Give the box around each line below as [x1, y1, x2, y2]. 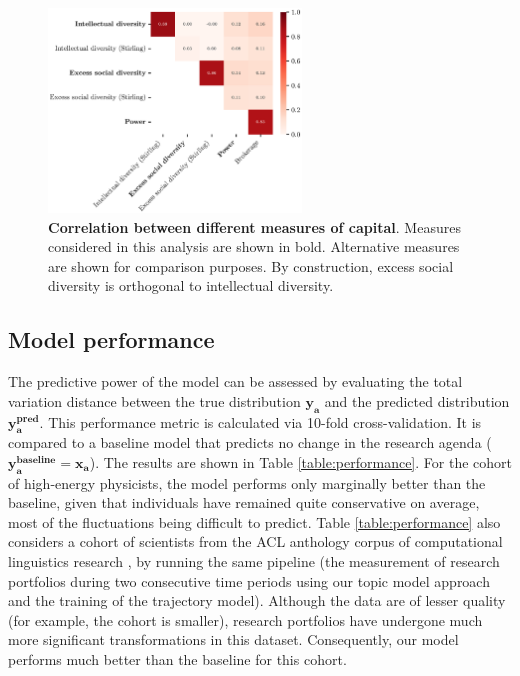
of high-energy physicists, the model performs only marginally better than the [8, 472, 486, 493]
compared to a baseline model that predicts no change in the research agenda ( [8, 432, 492, 453]
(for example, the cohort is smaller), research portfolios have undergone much [8, 609, 483, 630]
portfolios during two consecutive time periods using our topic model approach [8, 570, 490, 591]
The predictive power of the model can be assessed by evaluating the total [8, 371, 463, 392]
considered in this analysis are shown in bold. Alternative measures [48, 236, 460, 257]
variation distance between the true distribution [8, 390, 301, 411]
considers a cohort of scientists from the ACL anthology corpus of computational [8, 531, 503, 552]
